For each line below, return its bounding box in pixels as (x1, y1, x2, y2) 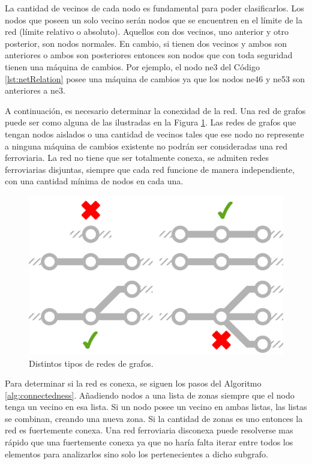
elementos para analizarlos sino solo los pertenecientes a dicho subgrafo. (5, 447, 268, 460)
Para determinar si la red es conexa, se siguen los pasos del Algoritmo (5, 377, 262, 390)
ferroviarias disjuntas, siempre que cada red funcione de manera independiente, (5, 163, 295, 175)
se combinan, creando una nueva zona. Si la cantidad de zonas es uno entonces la (5, 412, 303, 424)
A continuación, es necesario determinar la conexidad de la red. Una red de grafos (5, 104, 306, 116)
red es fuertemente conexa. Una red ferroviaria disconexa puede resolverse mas (5, 424, 293, 436)
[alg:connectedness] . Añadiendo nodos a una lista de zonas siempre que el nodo (5, 388, 295, 401)
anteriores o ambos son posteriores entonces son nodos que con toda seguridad (5, 49, 293, 61)
